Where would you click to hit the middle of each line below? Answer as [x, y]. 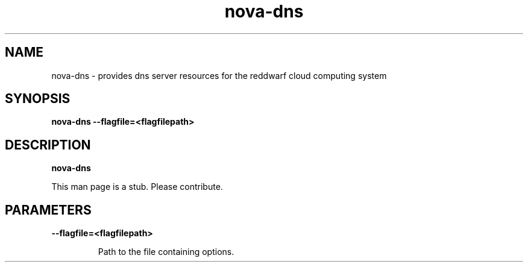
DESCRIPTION [48, 145]
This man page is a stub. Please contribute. [137, 187]
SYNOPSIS [38, 99]
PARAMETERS [48, 210]
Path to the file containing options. [166, 252]
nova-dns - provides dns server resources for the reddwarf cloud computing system [219, 75]
